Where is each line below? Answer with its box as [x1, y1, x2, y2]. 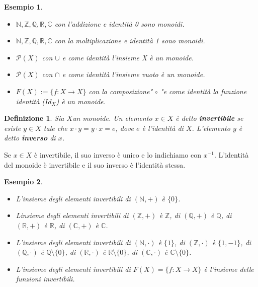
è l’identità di [142, 122, 184, 133]
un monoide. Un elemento [72, 113, 152, 123]
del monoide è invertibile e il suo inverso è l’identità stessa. [4, 159, 186, 170]
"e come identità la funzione [160, 86, 247, 96]
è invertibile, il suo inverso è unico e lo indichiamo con [34, 149, 201, 160]
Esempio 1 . [4, 2, 43, 12]
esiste [4, 122, 21, 133]
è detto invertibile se [176, 113, 243, 123]
